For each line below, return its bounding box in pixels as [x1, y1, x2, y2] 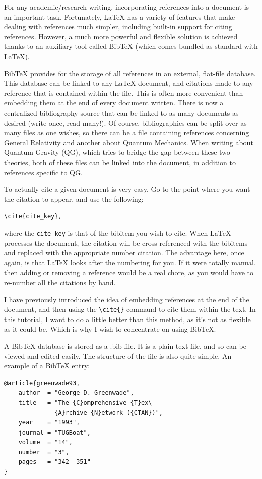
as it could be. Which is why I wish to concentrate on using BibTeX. [4, 324, 216, 334]
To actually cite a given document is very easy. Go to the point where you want [4, 184, 250, 194]
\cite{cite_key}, [4, 212, 62, 220]
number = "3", [18, 448, 69, 456]
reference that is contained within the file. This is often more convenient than [4, 87, 243, 98]
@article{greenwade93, [4, 379, 80, 387]
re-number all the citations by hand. [4, 277, 116, 287]
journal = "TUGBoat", [18, 429, 91, 436]
